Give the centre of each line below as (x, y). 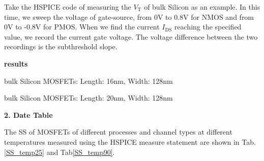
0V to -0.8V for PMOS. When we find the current (82, 27)
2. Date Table (28, 115)
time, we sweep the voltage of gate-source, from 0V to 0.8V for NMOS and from (129, 17)
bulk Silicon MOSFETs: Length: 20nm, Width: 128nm (89, 98)
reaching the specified (208, 27)
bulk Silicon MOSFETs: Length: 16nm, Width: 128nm (89, 80)
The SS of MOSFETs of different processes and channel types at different (118, 132)
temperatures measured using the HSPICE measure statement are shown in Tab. (130, 141)
